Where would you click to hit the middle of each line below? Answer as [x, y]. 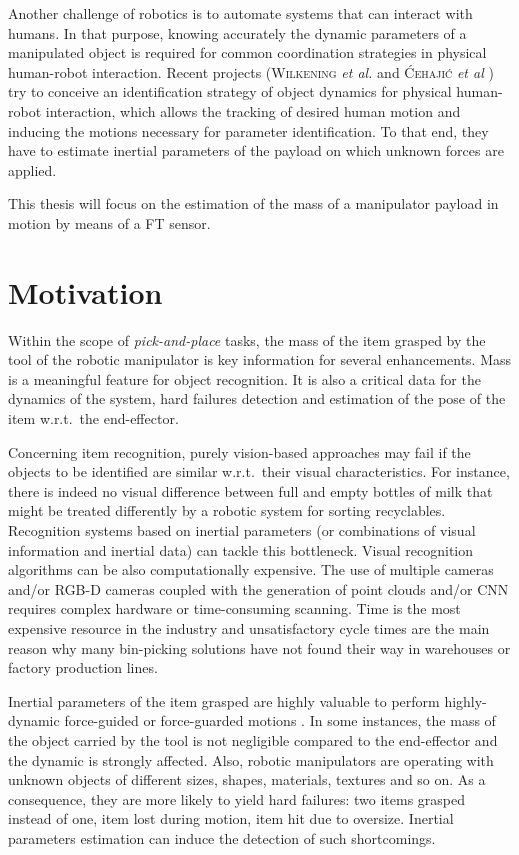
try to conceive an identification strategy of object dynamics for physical [230, 91]
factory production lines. [83, 667]
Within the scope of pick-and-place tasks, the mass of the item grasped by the [247, 339]
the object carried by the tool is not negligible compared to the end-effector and [253, 739]
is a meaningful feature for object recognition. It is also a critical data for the [244, 378]
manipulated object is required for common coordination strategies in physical [247, 52]
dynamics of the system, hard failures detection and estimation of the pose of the [257, 398]
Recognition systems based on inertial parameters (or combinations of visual [242, 530]
